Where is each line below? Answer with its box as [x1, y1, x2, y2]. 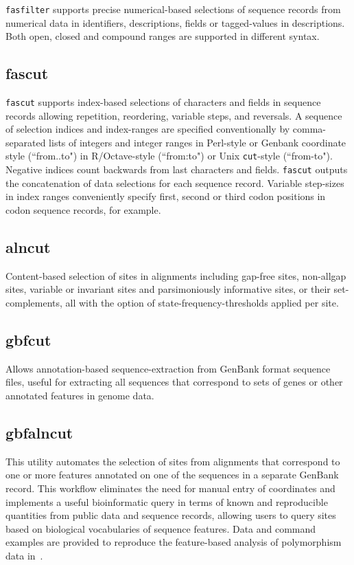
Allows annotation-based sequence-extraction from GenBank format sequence [5, 361, 331, 375]
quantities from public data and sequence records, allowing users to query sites [5, 508, 336, 522]
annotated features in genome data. [5, 388, 154, 402]
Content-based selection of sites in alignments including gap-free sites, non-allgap [5, 268, 346, 282]
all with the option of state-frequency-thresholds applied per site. [65, 295, 339, 309]
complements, [5, 295, 62, 309]
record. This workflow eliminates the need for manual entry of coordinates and [5, 480, 335, 495]
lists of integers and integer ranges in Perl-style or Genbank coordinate [49, 135, 346, 149]
